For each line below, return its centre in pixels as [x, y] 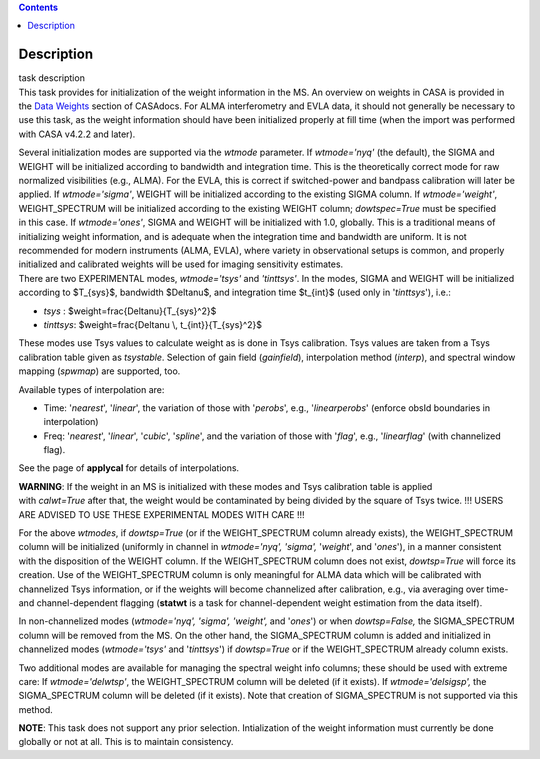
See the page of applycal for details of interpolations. [129, 468]
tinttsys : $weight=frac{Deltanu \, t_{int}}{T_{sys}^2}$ [152, 324]
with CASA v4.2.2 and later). [77, 134]
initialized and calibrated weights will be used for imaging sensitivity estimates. [181, 264]
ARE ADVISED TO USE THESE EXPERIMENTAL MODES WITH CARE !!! [161, 514]
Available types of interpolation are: [91, 389]
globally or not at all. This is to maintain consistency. [126, 742]
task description [51, 78]
